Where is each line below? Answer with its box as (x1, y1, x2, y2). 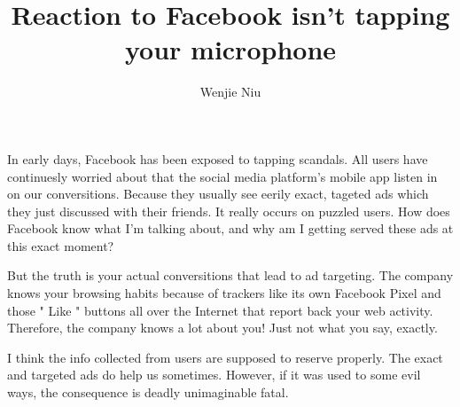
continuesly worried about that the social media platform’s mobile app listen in (7, 167, 438, 185)
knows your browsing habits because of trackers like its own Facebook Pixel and (7, 284, 441, 302)
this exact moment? (7, 236, 114, 254)
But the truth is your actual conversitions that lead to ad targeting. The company (7, 266, 454, 285)
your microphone (124, 31, 337, 67)
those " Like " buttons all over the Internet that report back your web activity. (7, 301, 433, 319)
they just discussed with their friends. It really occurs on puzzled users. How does (7, 201, 450, 220)
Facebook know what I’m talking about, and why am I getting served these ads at (7, 219, 454, 238)
